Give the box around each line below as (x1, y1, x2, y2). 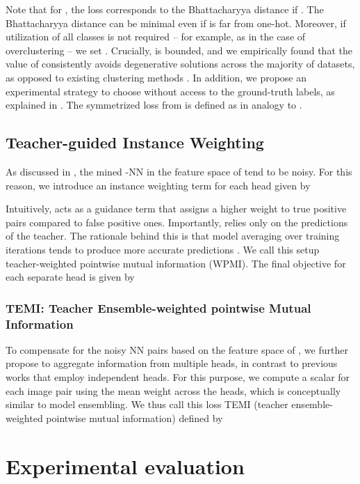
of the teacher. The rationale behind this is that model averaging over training (6, 228, 340, 243)
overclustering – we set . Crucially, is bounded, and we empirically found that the (6, 42, 352, 57)
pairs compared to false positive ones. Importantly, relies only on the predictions (6, 214, 348, 229)
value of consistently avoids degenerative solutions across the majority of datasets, (6, 56, 355, 71)
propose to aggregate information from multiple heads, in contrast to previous (6, 356, 338, 370)
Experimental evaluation (6, 451, 245, 480)
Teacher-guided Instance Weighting (6, 132, 264, 153)
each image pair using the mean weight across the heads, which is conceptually (6, 383, 341, 398)
